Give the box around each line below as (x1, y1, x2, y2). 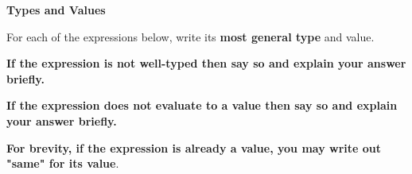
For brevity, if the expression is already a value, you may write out (6, 139, 382, 156)
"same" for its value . (6, 155, 119, 172)
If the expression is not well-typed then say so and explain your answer (6, 55, 406, 72)
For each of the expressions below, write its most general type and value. (6, 28, 375, 44)
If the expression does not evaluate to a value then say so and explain (6, 97, 398, 114)
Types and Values (6, 2, 106, 17)
